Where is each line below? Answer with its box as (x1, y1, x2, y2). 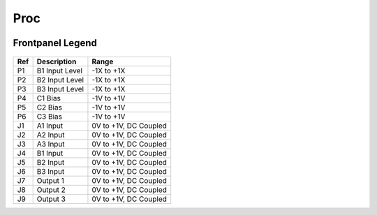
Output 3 (36, 194, 66, 204)
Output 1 (36, 175, 64, 185)
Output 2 (36, 185, 66, 195)
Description (36, 57, 77, 66)
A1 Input (36, 121, 64, 131)
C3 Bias (36, 112, 63, 121)
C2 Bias (36, 102, 63, 112)
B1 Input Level (36, 66, 83, 75)
